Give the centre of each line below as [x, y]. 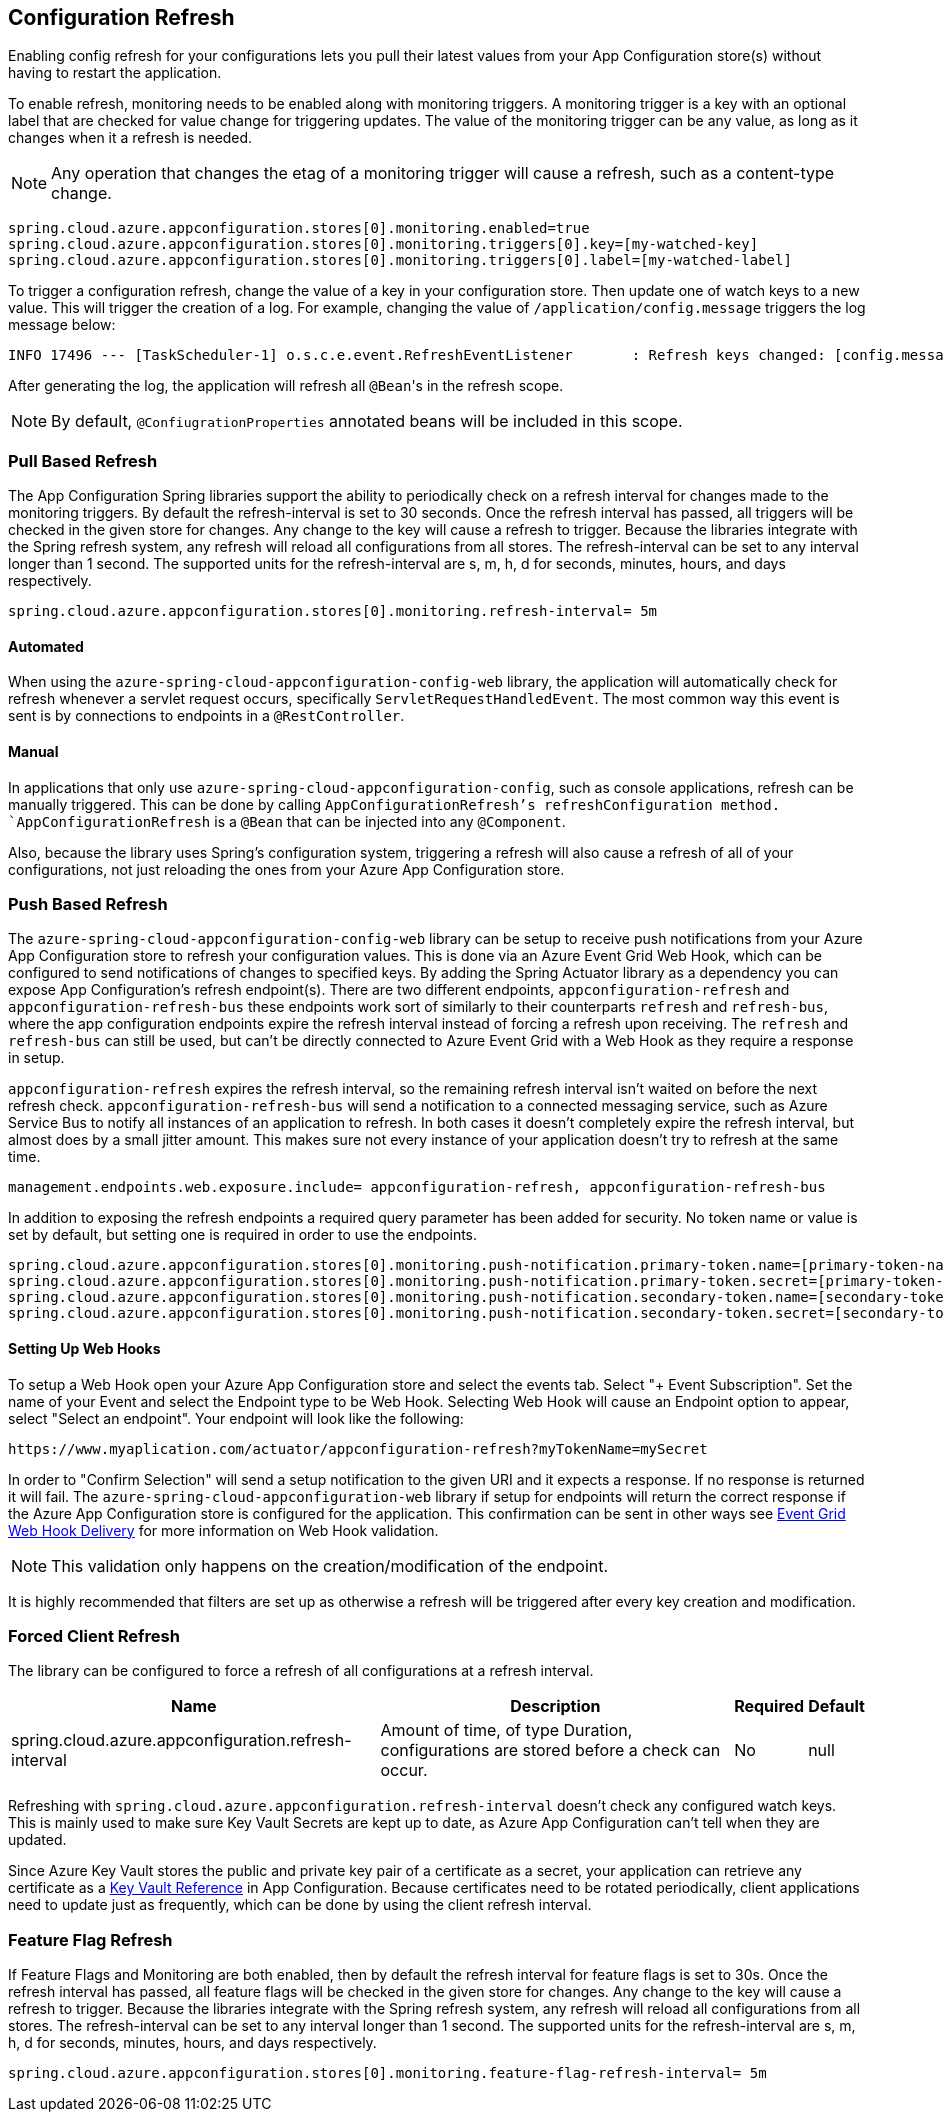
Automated [46, 646]
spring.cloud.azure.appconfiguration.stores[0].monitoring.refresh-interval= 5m [333, 611]
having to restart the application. [115, 73]
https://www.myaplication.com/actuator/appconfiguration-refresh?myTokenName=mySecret [358, 1448]
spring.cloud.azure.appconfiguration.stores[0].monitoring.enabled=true [299, 228]
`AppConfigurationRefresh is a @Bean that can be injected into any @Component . [287, 821]
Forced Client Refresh [94, 1635]
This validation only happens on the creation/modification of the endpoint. [330, 1565]
